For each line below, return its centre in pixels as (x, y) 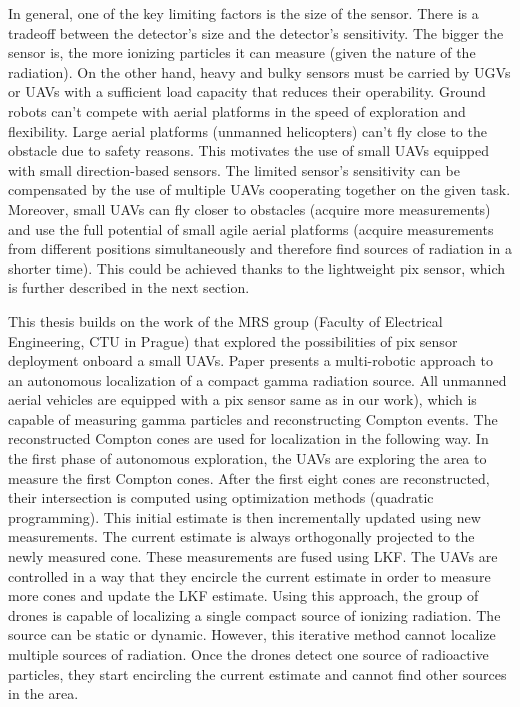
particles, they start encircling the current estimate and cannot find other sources (257, 673)
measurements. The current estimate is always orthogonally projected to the (241, 536)
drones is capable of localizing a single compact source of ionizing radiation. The (254, 614)
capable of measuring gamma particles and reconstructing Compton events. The (253, 418)
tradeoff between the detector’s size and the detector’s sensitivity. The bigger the (256, 32)
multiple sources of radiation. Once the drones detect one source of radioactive (248, 654)
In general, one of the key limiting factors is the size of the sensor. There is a (243, 13)
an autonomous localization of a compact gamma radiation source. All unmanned (257, 379)
